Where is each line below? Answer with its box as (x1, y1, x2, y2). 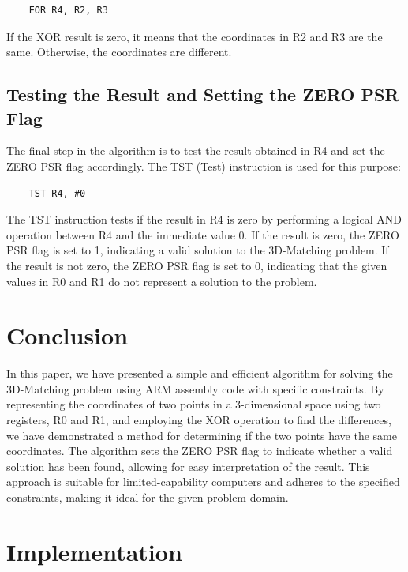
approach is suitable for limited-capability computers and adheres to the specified (6, 473, 400, 490)
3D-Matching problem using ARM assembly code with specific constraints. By (6, 380, 384, 397)
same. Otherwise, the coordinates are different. (6, 43, 232, 60)
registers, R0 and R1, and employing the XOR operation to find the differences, (6, 412, 391, 428)
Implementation (6, 535, 182, 567)
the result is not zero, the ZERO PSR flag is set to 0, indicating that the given (6, 257, 387, 273)
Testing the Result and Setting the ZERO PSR (6, 82, 399, 107)
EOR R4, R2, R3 (28, 5, 108, 16)
